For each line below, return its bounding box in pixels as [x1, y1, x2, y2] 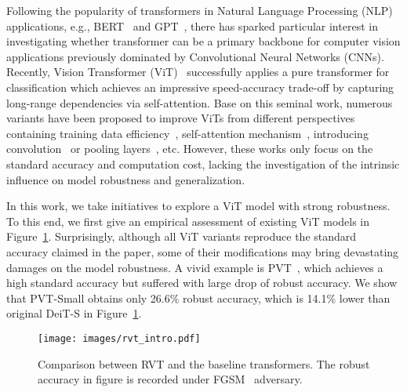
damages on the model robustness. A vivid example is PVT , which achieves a [6, 259, 383, 275]
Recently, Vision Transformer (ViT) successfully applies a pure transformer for [6, 64, 390, 80]
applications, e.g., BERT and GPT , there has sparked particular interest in [6, 17, 378, 34]
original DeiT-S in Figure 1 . [6, 305, 142, 321]
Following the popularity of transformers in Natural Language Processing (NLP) [6, 2, 393, 18]
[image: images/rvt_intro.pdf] [38, 332, 201, 344]
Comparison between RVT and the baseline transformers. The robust [38, 355, 370, 372]
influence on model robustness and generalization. [6, 171, 245, 187]
